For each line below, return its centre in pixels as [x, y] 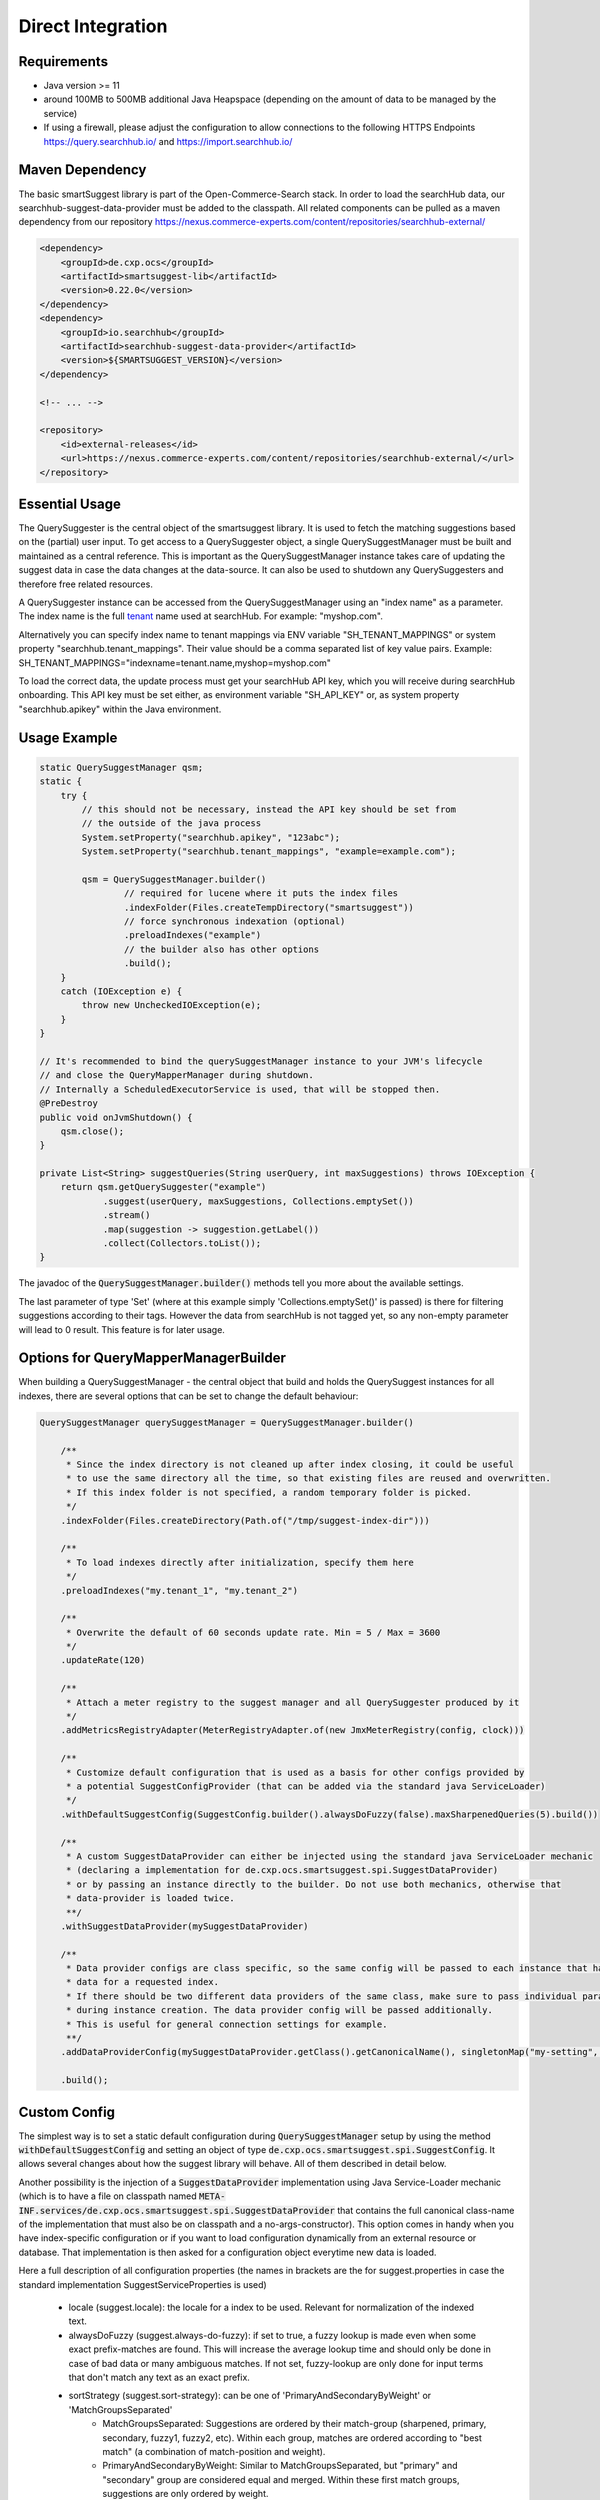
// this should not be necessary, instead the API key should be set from [269, 809]
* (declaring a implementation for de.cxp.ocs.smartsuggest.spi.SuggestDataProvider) [282, 1870]
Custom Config [66, 2111]
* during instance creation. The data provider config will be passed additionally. [279, 2010]
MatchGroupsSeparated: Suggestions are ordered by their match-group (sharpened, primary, [294, 2424]
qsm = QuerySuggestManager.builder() [174, 879]
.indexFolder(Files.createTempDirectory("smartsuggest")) [269, 907]
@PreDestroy [69, 1103]
